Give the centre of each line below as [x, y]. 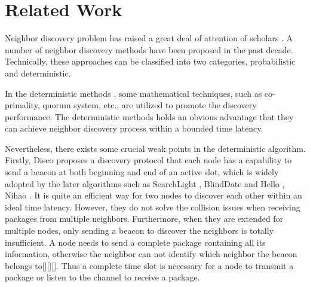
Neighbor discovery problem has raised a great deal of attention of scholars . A [149, 38]
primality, [22, 105]
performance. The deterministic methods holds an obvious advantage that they [149, 116]
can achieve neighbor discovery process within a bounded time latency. [134, 128]
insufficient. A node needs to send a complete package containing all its [135, 242]
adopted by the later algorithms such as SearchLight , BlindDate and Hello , [145, 183]
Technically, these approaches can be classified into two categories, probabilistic [150, 61]
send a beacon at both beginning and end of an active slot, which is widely [142, 172]
